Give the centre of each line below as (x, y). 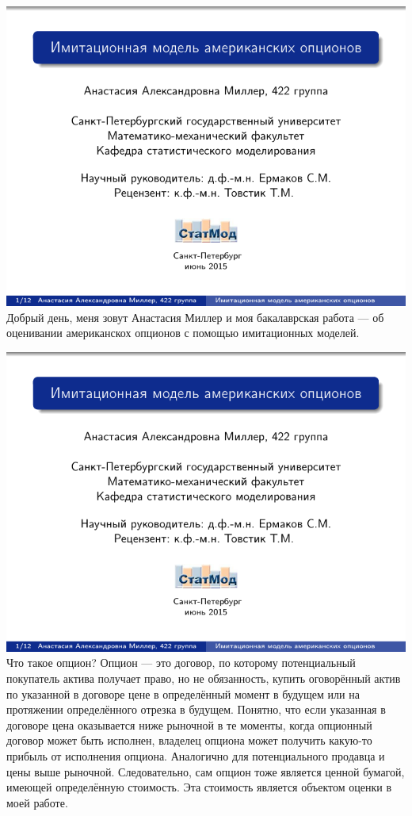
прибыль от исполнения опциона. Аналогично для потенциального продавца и (196, 755)
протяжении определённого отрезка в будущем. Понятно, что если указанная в (196, 709)
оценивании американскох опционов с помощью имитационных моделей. (183, 333)
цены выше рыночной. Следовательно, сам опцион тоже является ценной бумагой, (206, 771)
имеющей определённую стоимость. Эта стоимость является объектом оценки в (199, 787)
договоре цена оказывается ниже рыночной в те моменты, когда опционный (189, 724)
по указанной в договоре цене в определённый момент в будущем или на (183, 693)
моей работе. (37, 802)
